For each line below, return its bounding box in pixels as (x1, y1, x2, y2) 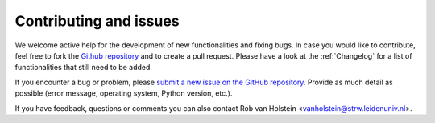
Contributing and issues (14, 12, 180, 30)
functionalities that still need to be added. (14, 63, 153, 72)
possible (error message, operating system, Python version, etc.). (14, 88, 233, 98)
